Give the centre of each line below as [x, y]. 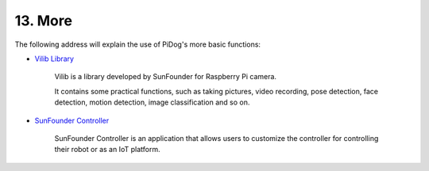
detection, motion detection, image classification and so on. [152, 102]
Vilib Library [54, 59]
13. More [44, 21]
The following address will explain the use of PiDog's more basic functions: [138, 44]
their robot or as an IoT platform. [107, 150]
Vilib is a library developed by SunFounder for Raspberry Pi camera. [166, 77]
